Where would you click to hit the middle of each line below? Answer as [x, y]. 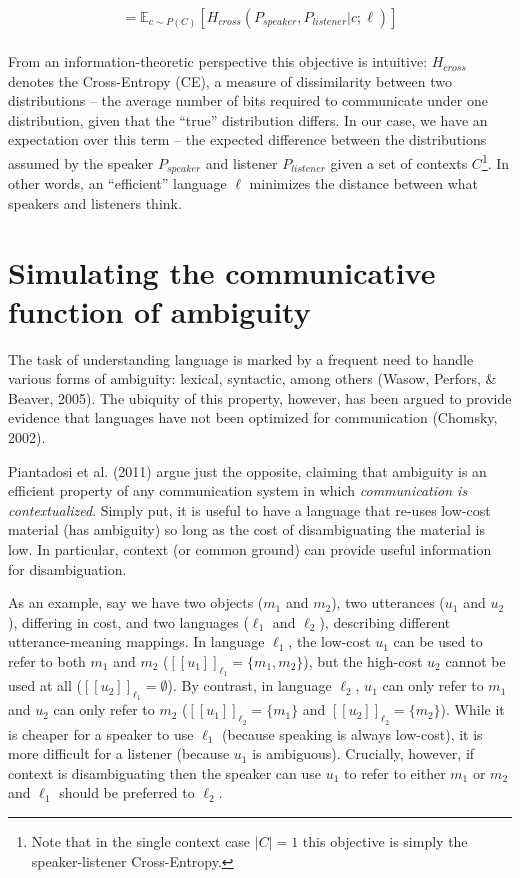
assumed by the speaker [81, 162]
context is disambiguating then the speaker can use [164, 772]
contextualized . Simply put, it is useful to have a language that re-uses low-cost [249, 509]
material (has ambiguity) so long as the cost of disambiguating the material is [246, 529]
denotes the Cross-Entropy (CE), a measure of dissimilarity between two [230, 80]
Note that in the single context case [141, 840]
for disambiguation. [67, 568]
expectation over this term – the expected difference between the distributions [247, 139]
